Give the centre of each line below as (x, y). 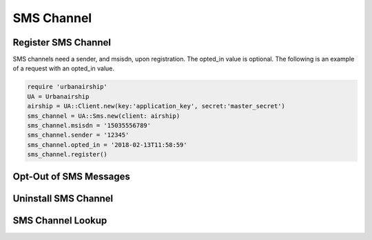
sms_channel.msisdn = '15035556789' (89, 125)
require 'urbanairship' (68, 87)
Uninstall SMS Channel (63, 198)
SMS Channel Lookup (60, 220)
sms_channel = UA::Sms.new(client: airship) (104, 116)
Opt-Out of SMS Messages (72, 176)
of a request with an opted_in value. (64, 68)
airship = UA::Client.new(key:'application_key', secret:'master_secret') (156, 106)
